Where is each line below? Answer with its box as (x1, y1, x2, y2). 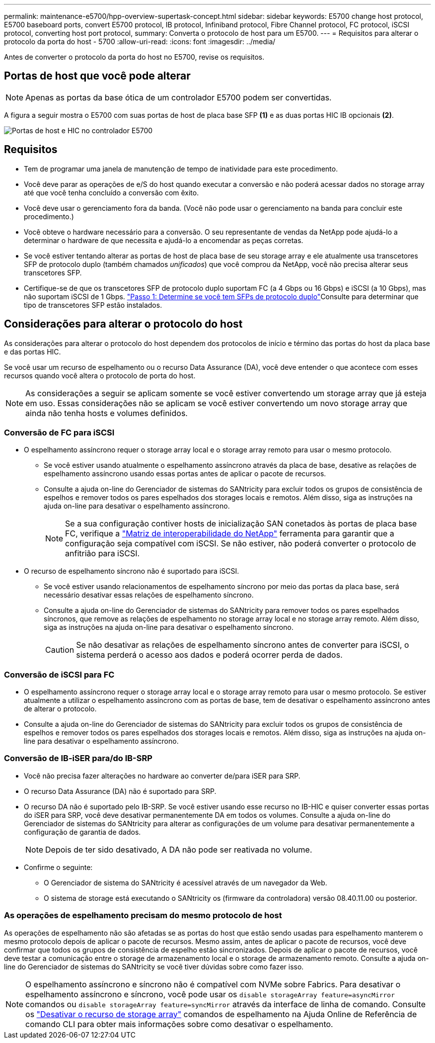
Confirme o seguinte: (24, 863, 93, 871)
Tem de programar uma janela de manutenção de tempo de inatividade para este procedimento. (24, 164, 338, 173)
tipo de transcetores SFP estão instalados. (24, 300, 162, 309)
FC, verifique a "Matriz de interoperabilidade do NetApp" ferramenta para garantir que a (65, 528, 394, 539)
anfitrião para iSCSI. (65, 548, 140, 559)
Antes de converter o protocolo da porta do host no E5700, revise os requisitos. (4, 53, 265, 61)
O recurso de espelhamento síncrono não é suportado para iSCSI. (24, 567, 239, 576)
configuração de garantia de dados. (24, 827, 141, 836)
